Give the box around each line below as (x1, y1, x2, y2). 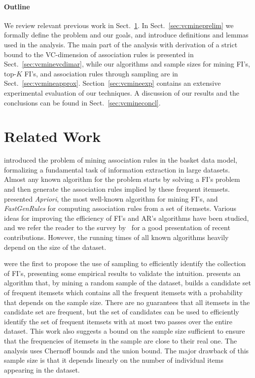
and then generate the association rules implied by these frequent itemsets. (4, 184, 230, 194)
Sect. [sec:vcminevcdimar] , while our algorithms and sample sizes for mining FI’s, (4, 59, 250, 69)
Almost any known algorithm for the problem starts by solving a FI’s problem (4, 174, 240, 184)
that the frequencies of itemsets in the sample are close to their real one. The (4, 335, 237, 345)
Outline (4, 1, 30, 11)
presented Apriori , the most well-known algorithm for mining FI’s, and (4, 193, 218, 204)
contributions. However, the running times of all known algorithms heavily (4, 232, 229, 242)
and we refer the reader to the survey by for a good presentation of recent (4, 222, 230, 233)
